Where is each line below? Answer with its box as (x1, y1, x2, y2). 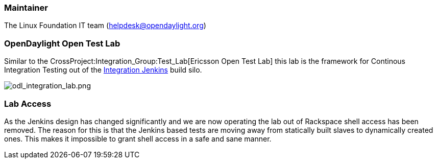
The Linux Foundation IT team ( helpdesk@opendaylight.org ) (4, 21, 206, 30)
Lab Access (4, 98, 52, 109)
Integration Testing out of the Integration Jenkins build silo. (4, 65, 202, 75)
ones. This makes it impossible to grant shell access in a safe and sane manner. (4, 134, 272, 143)
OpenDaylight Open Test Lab (4, 38, 120, 49)
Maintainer (4, 3, 48, 13)
